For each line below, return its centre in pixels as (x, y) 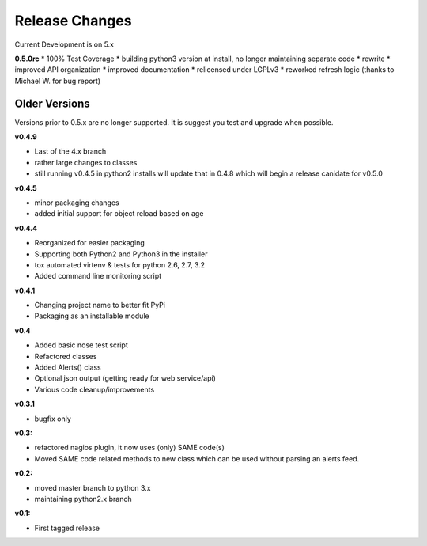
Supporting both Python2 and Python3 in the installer (121, 254)
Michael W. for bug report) (58, 81)
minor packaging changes (77, 203)
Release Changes (73, 21)
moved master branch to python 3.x (93, 487)
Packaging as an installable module (92, 316)
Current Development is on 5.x (64, 44)
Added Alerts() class (68, 367)
